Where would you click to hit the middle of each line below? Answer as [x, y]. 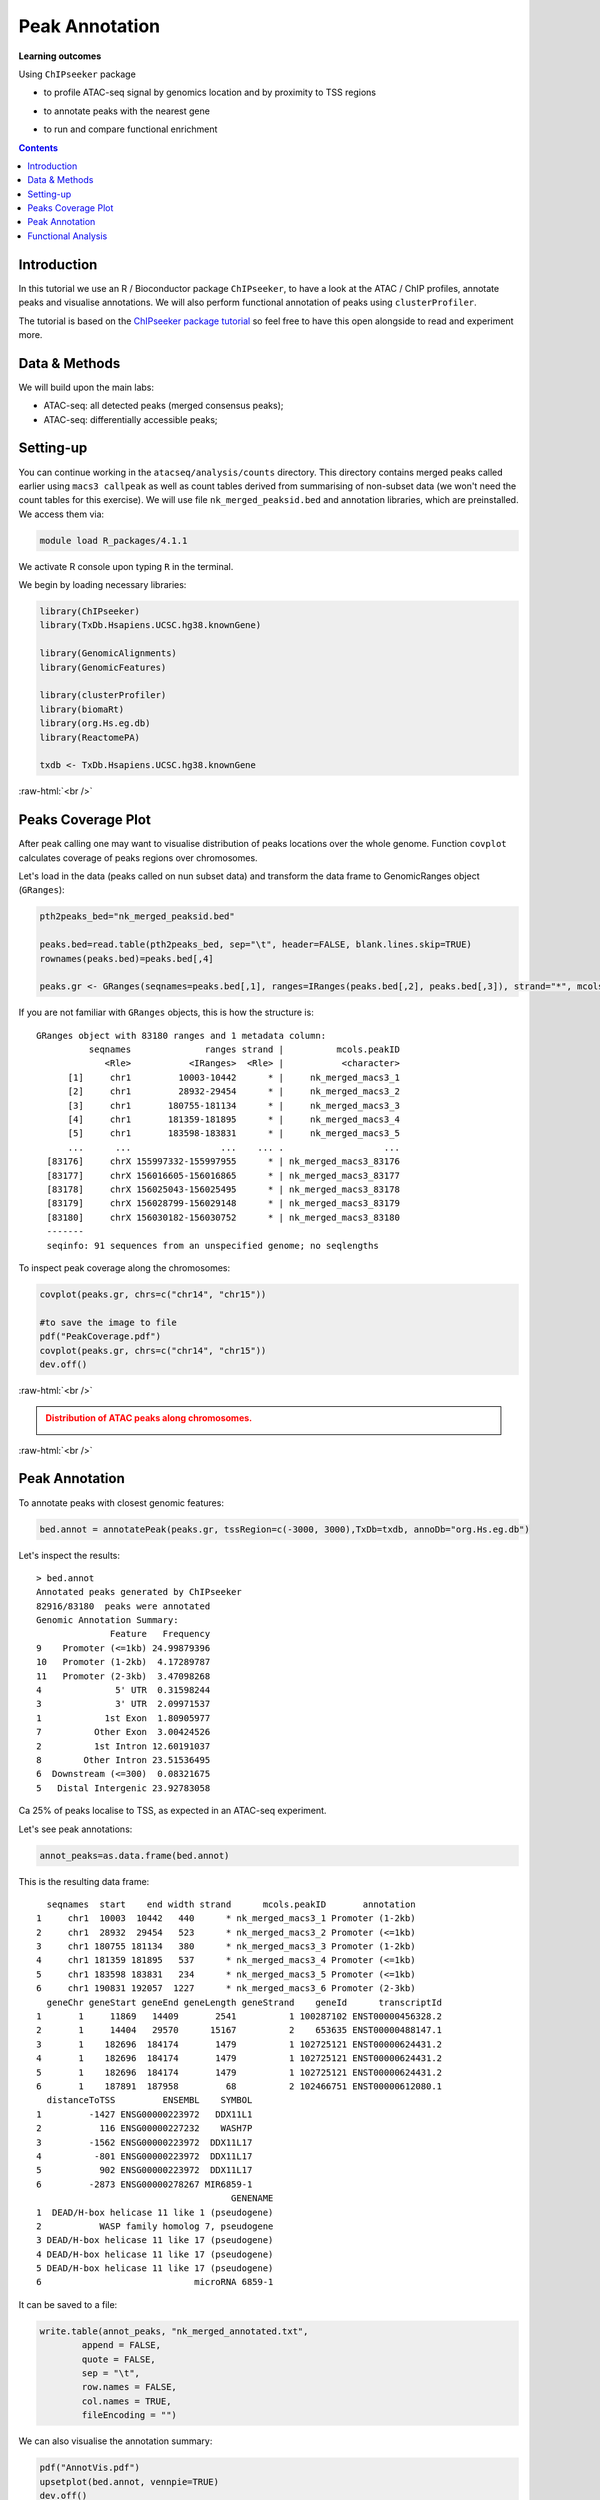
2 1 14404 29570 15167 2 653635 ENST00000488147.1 [239, 2030]
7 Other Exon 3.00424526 [123, 1732]
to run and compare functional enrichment [130, 129]
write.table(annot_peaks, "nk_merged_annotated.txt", [174, 2331]
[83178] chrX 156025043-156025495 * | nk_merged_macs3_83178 [223, 1189]
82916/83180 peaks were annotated [123, 1606]
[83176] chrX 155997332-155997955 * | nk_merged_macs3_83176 [223, 1161]
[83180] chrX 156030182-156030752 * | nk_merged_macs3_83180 [223, 1217]
